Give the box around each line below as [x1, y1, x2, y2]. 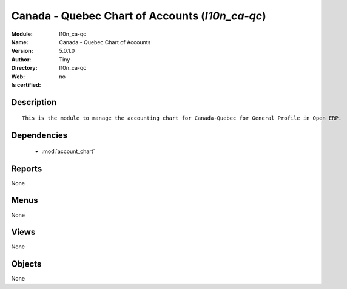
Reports [11, 163, 42, 174]
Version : [11, 47, 33, 55]
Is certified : [11, 81, 41, 88]
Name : [11, 38, 29, 46]
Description [11, 97, 57, 107]
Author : [11, 55, 32, 63]
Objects [11, 259, 42, 270]
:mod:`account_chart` [41, 148, 95, 155]
